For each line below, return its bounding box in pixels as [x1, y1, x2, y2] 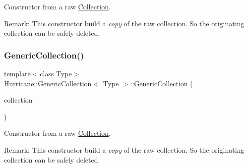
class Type [40, 68, 72, 78]
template [4, 68, 31, 78]
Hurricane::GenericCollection [4, 78, 92, 88]
